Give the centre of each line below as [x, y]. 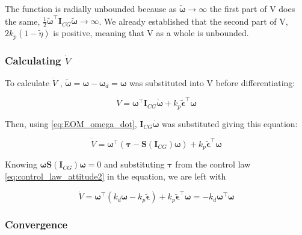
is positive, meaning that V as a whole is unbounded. [151, 33]
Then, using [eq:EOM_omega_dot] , [71, 123]
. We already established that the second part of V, [193, 21]
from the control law [213, 164]
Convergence [36, 224]
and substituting [134, 164]
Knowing [21, 164]
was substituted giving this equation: [230, 123]
